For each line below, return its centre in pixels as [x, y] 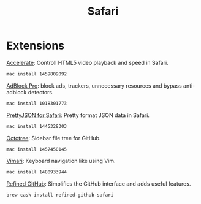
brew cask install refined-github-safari [60, 195]
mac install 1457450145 [37, 149]
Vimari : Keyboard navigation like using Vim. [61, 161]
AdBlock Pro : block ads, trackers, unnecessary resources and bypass [94, 85]
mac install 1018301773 [37, 103]
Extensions [36, 46]
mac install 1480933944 [37, 172]
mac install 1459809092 [37, 74]
